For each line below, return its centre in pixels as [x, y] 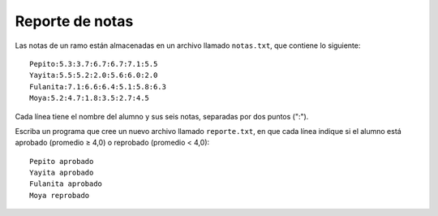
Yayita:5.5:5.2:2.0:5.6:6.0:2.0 [94, 76]
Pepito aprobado [62, 161]
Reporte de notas [74, 21]
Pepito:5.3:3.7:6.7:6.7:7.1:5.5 [94, 64]
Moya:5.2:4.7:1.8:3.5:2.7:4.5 [90, 98]
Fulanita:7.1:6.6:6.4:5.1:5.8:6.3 [98, 86]
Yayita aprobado [62, 173]
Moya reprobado [60, 195]
